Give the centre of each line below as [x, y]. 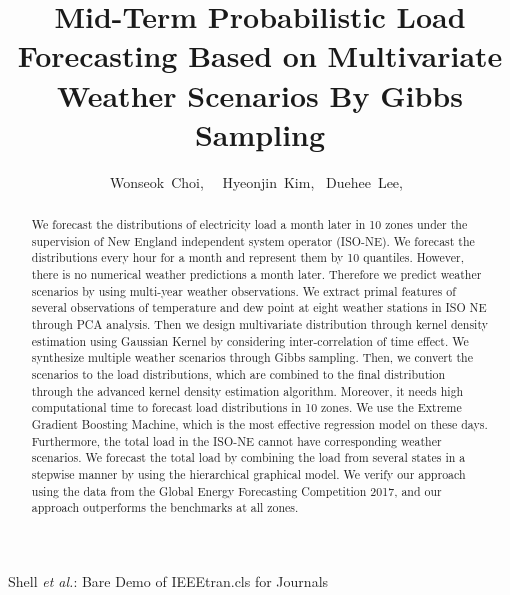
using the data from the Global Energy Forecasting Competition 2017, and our [236, 490]
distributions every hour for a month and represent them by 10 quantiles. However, [247, 257]
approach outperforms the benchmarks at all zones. [165, 507]
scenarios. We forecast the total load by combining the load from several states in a [248, 457]
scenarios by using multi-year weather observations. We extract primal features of [243, 290]
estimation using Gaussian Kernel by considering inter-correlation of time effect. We [250, 340]
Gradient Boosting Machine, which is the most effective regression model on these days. [259, 423]
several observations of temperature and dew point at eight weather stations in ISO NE [259, 307]
